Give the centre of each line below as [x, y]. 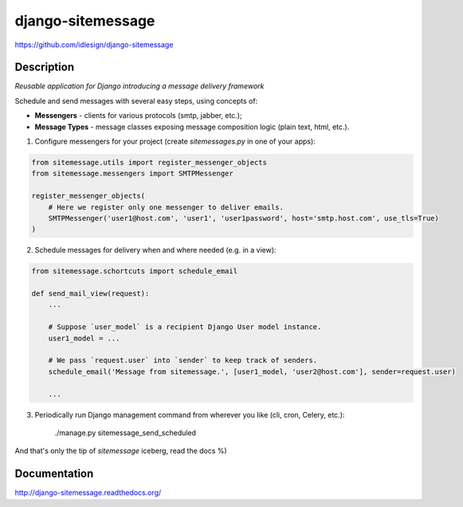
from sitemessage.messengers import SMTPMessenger [133, 174]
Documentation [54, 474]
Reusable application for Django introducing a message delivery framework [139, 86]
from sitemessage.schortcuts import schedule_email [135, 271]
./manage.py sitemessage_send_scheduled [126, 432]
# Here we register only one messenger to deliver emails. [166, 207]
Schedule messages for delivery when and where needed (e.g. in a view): [155, 250]
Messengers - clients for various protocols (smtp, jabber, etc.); [138, 116]
